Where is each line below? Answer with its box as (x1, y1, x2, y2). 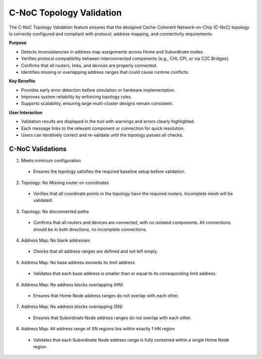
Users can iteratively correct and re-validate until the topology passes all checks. (21, 132, 183, 138)
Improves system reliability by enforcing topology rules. (21, 94, 132, 100)
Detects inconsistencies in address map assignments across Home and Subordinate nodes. (21, 49, 204, 54)
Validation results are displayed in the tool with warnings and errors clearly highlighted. (21, 119, 195, 124)
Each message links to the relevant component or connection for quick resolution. (21, 125, 185, 131)
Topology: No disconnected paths (21, 208, 89, 214)
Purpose (9, 40, 27, 46)
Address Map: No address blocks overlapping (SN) (21, 304, 123, 309)
